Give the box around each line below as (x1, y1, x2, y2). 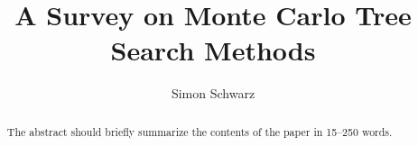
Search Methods (110, 32, 316, 68)
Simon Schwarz (171, 84, 255, 103)
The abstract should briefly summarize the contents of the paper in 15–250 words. (6, 123, 393, 139)
